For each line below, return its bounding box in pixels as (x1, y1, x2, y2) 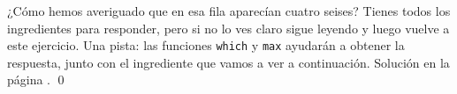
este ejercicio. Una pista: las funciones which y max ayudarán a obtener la (7, 36, 405, 54)
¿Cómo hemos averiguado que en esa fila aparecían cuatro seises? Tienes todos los (7, 2, 451, 19)
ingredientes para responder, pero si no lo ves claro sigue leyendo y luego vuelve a (7, 18, 450, 37)
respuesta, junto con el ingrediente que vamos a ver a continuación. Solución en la (7, 53, 450, 71)
